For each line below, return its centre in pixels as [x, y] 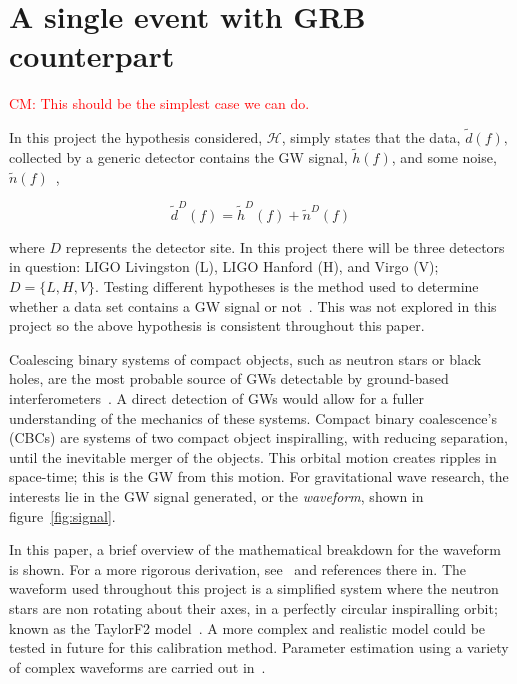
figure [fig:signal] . [62, 515]
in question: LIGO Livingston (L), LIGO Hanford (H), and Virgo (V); [224, 266]
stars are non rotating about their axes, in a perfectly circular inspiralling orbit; [253, 607]
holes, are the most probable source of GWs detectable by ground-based [229, 378]
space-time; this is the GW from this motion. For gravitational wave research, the [259, 476]
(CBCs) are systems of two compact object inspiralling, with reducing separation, [258, 437]
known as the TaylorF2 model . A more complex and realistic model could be [247, 627]
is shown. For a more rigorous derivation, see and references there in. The [238, 568]
